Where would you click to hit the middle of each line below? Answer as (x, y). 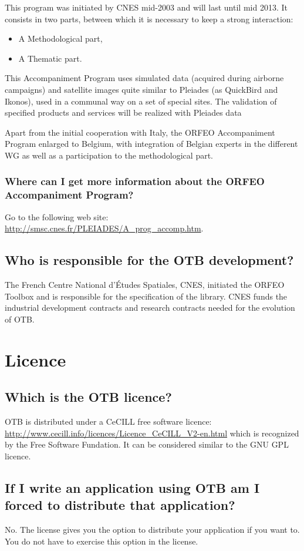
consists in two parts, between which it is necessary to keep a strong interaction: (149, 19)
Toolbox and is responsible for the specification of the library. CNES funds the (146, 296)
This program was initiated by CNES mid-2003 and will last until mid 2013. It (146, 7)
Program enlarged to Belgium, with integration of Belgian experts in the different (151, 144)
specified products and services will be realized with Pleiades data (123, 112)
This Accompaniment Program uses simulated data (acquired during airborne (144, 78)
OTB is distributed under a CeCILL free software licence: (108, 421)
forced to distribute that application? (120, 505)
